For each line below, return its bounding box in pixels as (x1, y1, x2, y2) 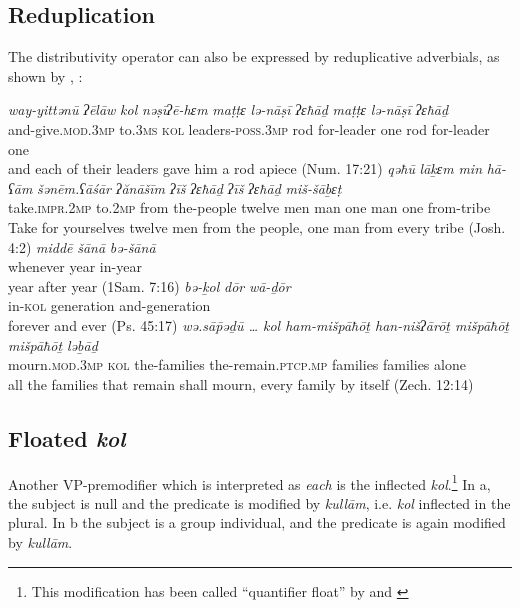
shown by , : (8, 65, 83, 86)
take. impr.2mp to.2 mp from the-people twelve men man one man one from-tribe (8, 197, 491, 218)
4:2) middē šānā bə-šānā (8, 236, 156, 257)
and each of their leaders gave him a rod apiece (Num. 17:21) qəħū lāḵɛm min (8, 158, 483, 179)
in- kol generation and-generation (8, 295, 211, 316)
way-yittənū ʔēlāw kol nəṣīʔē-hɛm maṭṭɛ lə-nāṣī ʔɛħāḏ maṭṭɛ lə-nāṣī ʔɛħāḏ (8, 99, 449, 120)
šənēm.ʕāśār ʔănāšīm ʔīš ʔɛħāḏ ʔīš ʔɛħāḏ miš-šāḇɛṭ (37, 177, 342, 198)
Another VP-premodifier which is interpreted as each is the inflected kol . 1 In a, (8, 470, 491, 494)
